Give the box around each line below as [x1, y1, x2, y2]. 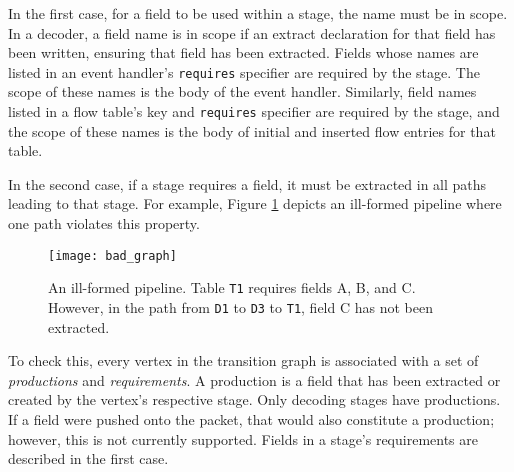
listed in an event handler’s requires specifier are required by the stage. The [8, 61, 480, 82]
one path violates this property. [8, 213, 200, 234]
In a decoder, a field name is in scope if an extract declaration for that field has [8, 22, 496, 43]
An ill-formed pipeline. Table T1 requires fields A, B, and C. [48, 277, 416, 298]
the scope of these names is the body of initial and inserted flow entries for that [8, 120, 496, 141]
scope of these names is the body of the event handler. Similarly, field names [8, 81, 477, 102]
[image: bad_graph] [48, 248, 177, 263]
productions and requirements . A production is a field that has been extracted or [8, 369, 501, 390]
